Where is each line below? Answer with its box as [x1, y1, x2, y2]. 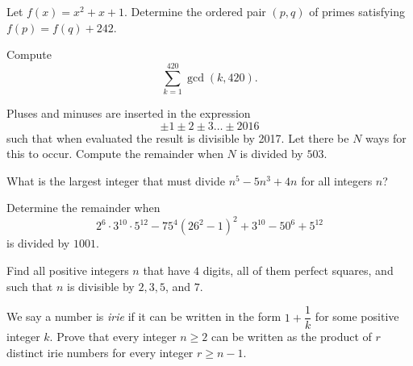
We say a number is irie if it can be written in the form [6, 308, 282, 325]
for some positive [315, 308, 399, 325]
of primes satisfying [309, 3, 406, 19]
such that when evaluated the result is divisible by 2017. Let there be [6, 129, 349, 146]
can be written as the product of [211, 328, 372, 345]
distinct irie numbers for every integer [6, 343, 194, 360]
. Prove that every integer [49, 328, 177, 345]
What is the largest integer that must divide [6, 172, 225, 189]
